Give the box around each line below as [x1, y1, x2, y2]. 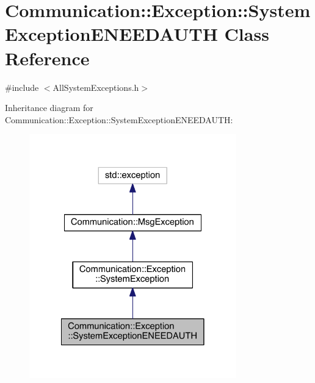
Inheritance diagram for [5, 101, 93, 114]
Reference [5, 45, 90, 70]
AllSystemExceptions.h [52, 81, 139, 93]
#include [5, 81, 39, 93]
